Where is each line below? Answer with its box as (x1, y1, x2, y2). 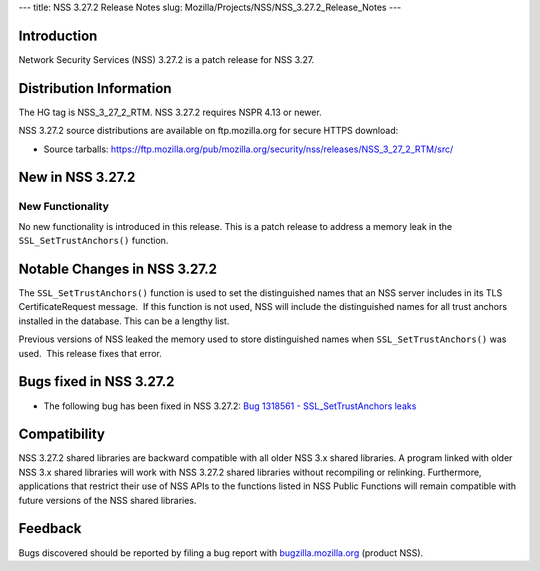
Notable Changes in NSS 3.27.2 (18, 260, 218, 277)
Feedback (18, 520, 82, 537)
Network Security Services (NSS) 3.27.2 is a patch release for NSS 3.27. (18, 53, 315, 65)
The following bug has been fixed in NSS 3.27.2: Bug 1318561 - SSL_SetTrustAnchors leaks (43, 400, 417, 412)
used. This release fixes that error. (18, 347, 162, 359)
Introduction (18, 27, 98, 44)
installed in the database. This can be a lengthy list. (18, 315, 230, 327)
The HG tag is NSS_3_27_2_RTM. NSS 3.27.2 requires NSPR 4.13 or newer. (18, 106, 322, 118)
